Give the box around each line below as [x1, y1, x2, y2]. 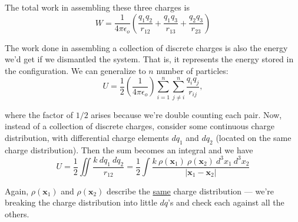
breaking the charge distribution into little [5, 196, 157, 208]
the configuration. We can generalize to [5, 64, 146, 76]
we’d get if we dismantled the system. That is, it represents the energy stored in [5, 53, 294, 65]
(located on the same [216, 131, 292, 143]
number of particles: [156, 64, 229, 76]
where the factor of [5, 108, 73, 120]
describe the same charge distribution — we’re [107, 184, 274, 197]
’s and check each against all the [168, 196, 284, 208]
